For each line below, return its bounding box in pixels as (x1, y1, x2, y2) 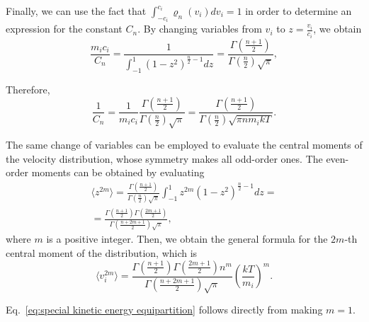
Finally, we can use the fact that (6, 4, 147, 18)
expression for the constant (6, 21, 123, 36)
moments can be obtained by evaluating (31, 165, 205, 180)
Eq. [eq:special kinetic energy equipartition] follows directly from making (6, 302, 323, 317)
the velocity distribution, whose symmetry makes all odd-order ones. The (6, 151, 323, 166)
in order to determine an (245, 4, 352, 18)
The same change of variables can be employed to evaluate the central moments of (6, 137, 363, 152)
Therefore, (6, 81, 50, 96)
